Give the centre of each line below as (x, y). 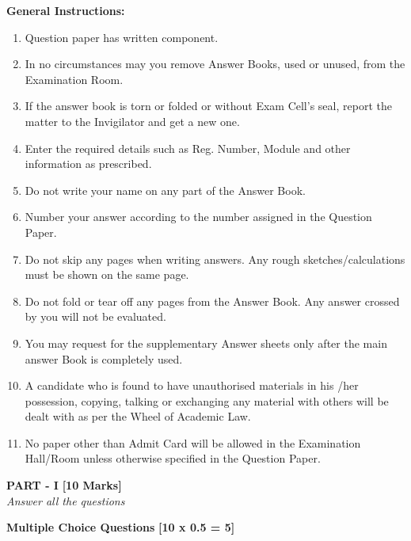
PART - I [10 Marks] (64, 485)
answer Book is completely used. (104, 358)
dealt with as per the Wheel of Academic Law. (138, 416)
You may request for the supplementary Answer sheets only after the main (206, 343)
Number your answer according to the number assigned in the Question (198, 217)
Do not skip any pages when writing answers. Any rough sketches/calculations (215, 259)
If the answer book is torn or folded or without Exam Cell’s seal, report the (208, 106)
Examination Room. (74, 79)
